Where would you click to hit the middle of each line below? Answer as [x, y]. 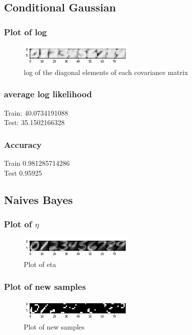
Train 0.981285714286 [37, 163]
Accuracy [23, 144]
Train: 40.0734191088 [36, 112]
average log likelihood [48, 94]
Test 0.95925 [23, 172]
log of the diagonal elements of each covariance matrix [106, 72]
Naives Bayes [38, 199]
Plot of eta [40, 264]
